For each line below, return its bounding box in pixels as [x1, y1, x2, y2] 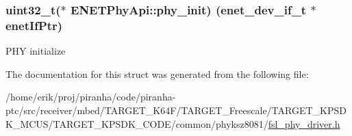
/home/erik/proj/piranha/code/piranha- [5, 90, 176, 104]
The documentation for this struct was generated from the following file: [5, 66, 309, 81]
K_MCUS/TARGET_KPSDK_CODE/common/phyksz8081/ [5, 116, 268, 131]
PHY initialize [5, 44, 66, 58]
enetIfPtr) [5, 16, 63, 33]
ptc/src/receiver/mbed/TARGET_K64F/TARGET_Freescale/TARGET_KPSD [5, 103, 347, 117]
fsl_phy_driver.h [268, 116, 340, 131]
